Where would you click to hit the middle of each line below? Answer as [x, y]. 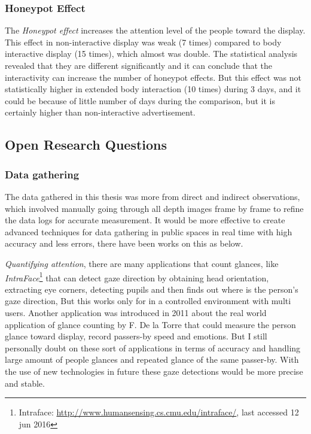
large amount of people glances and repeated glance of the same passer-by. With [152, 359]
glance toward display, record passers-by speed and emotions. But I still [136, 336]
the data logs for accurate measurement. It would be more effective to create [145, 220]
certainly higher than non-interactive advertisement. [100, 112]
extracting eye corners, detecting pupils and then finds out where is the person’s [152, 289]
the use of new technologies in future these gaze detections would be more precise [154, 371]
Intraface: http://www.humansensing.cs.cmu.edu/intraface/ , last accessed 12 [159, 412]
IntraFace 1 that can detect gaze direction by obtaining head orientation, [137, 277]
